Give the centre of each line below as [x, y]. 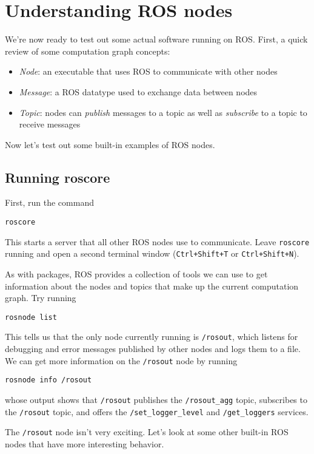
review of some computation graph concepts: [88, 51]
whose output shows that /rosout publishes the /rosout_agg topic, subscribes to [156, 400]
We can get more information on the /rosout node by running [121, 360]
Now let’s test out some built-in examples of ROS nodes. [110, 144]
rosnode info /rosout [48, 380]
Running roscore [58, 177]
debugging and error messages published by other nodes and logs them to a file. [153, 349]
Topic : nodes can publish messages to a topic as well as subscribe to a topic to [163, 112]
